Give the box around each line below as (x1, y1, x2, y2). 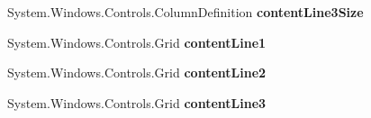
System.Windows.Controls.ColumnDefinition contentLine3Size (7, 3, 364, 21)
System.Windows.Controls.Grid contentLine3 (7, 93, 267, 112)
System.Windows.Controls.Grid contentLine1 (7, 32, 267, 51)
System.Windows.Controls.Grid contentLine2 (7, 63, 267, 82)
